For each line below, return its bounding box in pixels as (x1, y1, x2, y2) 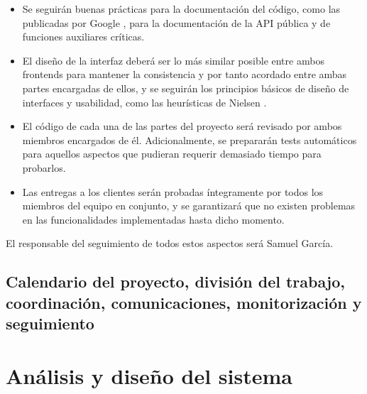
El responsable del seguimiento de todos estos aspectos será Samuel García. (6, 236, 334, 251)
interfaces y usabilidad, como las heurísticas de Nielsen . (22, 94, 267, 109)
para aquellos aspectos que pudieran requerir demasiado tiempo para (22, 146, 322, 161)
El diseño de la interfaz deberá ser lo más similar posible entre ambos (22, 53, 324, 67)
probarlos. (22, 160, 66, 175)
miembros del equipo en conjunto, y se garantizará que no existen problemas (22, 198, 356, 213)
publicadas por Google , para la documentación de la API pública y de (22, 15, 331, 30)
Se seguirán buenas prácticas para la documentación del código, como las (22, 1, 341, 16)
